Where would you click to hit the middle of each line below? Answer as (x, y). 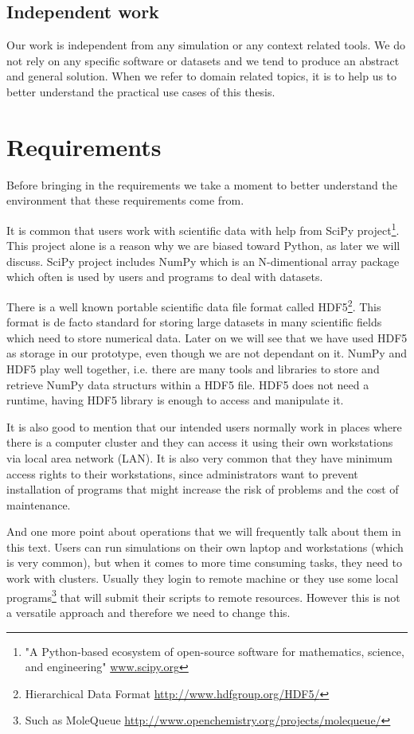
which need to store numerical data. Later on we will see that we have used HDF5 (207, 337)
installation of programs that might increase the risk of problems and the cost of (203, 489)
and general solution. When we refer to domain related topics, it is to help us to (202, 76)
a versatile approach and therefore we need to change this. (148, 612)
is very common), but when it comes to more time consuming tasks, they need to (204, 562)
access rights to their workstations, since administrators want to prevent (182, 473)
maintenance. (39, 504)
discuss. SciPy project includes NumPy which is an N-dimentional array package (203, 261)
